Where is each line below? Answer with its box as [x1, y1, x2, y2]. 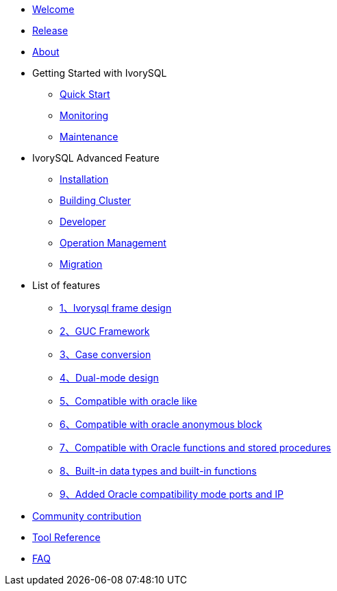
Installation [60, 173, 109, 185]
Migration [60, 258, 103, 270]
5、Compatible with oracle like [60, 395, 197, 407]
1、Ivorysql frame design [60, 302, 172, 314]
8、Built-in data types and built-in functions [60, 465, 257, 477]
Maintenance [60, 131, 118, 142]
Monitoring [60, 110, 109, 121]
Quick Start [60, 88, 110, 100]
